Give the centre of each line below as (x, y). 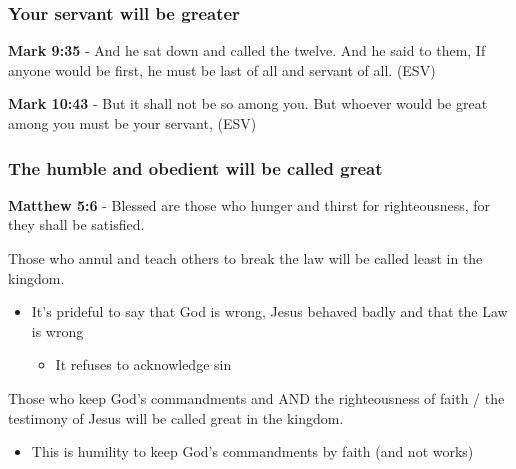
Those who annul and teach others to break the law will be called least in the (245, 258)
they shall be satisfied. (76, 224)
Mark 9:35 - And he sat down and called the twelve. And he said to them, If (247, 50)
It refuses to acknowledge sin (143, 364)
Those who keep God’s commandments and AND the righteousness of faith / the (256, 397)
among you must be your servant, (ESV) (132, 123)
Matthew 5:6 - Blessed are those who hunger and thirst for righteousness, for (249, 204)
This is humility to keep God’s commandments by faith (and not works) (252, 451)
